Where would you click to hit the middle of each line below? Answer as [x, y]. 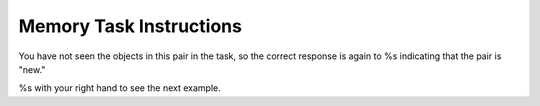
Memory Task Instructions [130, 26]
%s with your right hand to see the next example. [120, 88]
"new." [32, 69]
